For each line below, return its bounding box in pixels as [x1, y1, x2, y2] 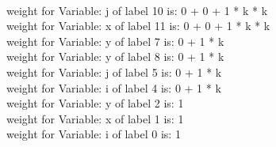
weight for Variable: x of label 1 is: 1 [6, 110, 184, 126]
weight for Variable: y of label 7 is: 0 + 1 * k [6, 32, 224, 49]
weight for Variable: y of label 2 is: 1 [6, 95, 184, 111]
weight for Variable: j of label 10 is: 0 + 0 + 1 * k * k [6, 2, 268, 18]
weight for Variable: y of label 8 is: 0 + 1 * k [6, 48, 224, 65]
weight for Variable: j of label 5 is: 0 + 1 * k [6, 63, 222, 80]
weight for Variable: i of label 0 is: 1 [6, 126, 181, 142]
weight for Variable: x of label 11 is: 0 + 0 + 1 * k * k [6, 17, 270, 34]
